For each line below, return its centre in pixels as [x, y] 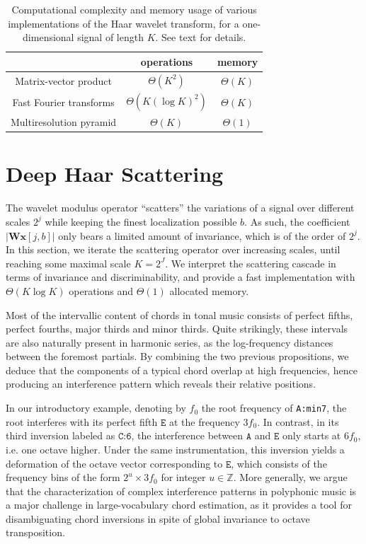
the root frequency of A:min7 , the [274, 408]
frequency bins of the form [63, 477]
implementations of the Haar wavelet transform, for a [124, 23]
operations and [101, 290]
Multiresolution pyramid [64, 122]
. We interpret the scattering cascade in [251, 263]
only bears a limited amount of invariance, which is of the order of [202, 235]
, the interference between [187, 435]
